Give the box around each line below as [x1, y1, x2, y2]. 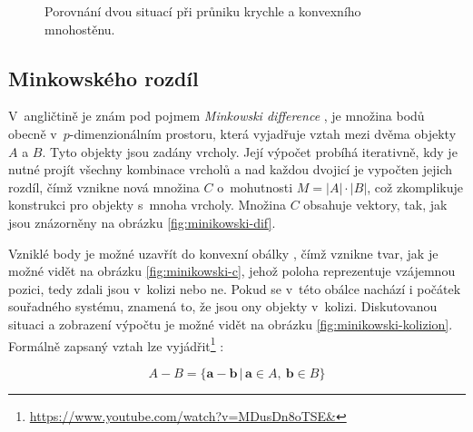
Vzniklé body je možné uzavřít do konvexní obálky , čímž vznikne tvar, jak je [8, 243, 439, 262]
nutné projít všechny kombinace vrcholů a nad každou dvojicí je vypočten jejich [8, 160, 453, 179]
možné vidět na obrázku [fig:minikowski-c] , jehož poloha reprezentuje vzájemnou [8, 261, 456, 280]
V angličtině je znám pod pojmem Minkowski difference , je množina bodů [8, 106, 425, 125]
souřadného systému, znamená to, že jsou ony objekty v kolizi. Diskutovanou [8, 297, 438, 316]
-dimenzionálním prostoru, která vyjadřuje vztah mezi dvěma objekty [69, 123, 457, 142]
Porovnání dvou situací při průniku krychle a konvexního [44, 2, 361, 20]
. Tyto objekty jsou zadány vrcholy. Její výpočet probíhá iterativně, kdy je [42, 142, 458, 161]
